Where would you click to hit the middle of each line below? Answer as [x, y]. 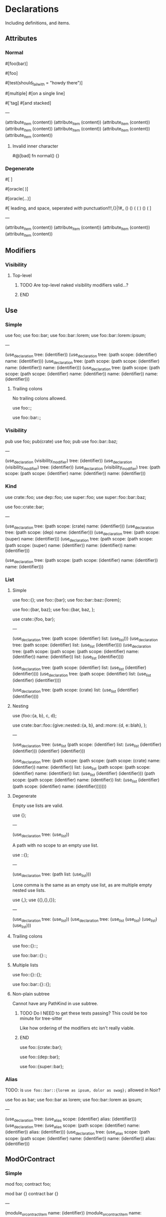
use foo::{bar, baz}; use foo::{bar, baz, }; [54, 609]
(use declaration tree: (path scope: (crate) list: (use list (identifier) [75, 690]
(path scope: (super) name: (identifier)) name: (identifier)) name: [71, 545]
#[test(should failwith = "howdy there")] [44, 83]
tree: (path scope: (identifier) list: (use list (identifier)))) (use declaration [82, 645]
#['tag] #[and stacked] [28, 103]
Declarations [32, 9]
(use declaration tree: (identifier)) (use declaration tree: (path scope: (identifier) [81, 355]
